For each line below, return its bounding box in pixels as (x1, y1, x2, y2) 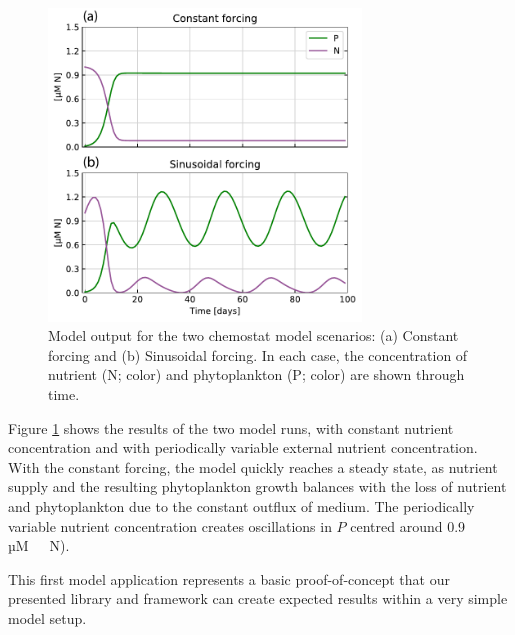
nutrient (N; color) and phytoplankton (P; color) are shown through (48, 364, 465, 385)
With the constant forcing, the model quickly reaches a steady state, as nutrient (8, 456, 498, 477)
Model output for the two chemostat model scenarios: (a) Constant (48, 325, 459, 346)
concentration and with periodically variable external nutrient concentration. (8, 437, 478, 458)
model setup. (8, 608, 87, 628)
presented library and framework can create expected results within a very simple (8, 588, 508, 609)
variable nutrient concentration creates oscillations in (8, 515, 332, 536)
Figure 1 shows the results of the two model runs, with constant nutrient (8, 417, 454, 438)
